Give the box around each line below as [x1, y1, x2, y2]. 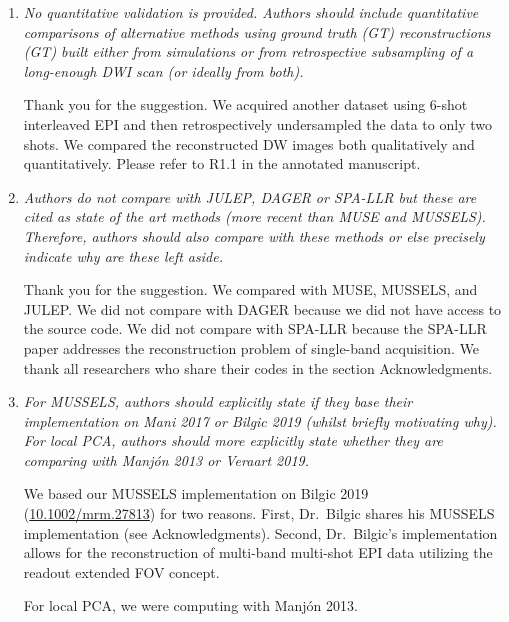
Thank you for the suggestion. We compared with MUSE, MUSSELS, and [23, 279, 478, 300]
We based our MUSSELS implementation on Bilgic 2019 [23, 483, 369, 504]
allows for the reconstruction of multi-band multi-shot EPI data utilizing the [23, 542, 493, 563]
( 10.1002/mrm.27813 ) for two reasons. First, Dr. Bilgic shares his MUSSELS [23, 503, 495, 524]
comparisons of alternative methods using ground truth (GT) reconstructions [23, 21, 491, 42]
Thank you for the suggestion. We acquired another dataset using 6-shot [23, 94, 468, 115]
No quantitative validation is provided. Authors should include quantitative [23, 2, 479, 22]
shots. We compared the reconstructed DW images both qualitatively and [23, 133, 475, 154]
